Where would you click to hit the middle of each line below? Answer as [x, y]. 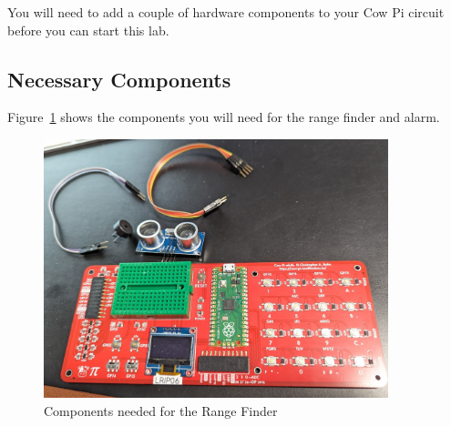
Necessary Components [119, 79]
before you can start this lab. [88, 30]
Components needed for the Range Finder [161, 410]
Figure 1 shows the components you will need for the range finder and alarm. [224, 117]
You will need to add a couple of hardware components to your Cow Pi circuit [226, 12]
